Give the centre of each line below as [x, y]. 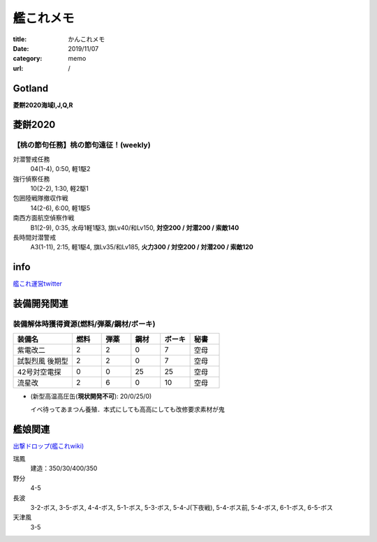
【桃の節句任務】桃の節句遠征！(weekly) [82, 145]
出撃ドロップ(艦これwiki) [49, 446]
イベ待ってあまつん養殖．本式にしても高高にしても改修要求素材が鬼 [127, 409]
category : [28, 59]
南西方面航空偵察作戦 [44, 218]
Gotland [31, 88]
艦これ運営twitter [38, 284]
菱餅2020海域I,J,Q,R [43, 105]
